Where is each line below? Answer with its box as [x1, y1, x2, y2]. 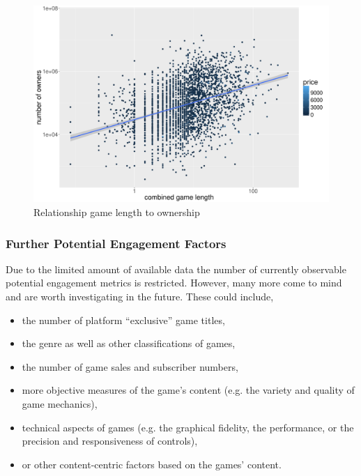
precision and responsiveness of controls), [22, 433, 198, 448]
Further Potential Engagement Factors [6, 234, 226, 252]
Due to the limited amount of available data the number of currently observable [6, 261, 346, 276]
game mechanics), [22, 396, 98, 410]
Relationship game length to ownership [33, 204, 200, 219]
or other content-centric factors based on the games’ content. [22, 456, 282, 471]
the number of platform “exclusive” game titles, [22, 312, 225, 327]
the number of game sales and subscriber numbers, [22, 359, 238, 374]
